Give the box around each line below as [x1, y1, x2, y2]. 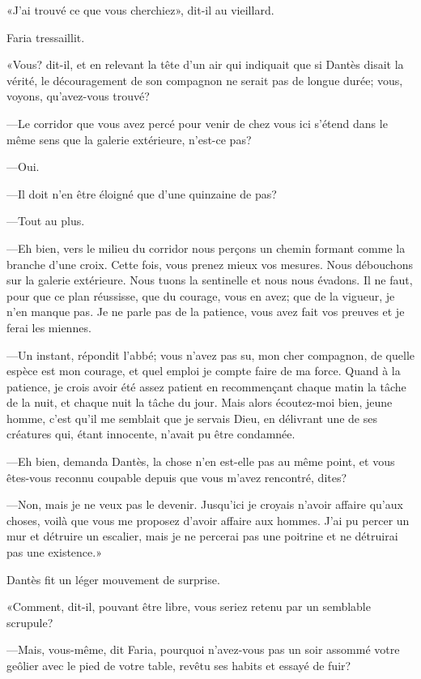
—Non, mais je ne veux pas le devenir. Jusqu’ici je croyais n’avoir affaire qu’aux [6, 496, 403, 513]
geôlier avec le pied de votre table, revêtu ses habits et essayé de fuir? [6, 657, 351, 673]
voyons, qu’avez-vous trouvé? [6, 88, 150, 105]
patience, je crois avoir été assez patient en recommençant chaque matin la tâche [6, 378, 406, 395]
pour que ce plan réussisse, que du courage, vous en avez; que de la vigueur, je [6, 287, 395, 304]
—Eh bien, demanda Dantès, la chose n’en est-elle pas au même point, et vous [6, 453, 395, 470]
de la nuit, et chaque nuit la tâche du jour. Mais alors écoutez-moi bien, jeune [6, 394, 393, 411]
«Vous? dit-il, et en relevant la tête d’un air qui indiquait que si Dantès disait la [6, 56, 404, 73]
